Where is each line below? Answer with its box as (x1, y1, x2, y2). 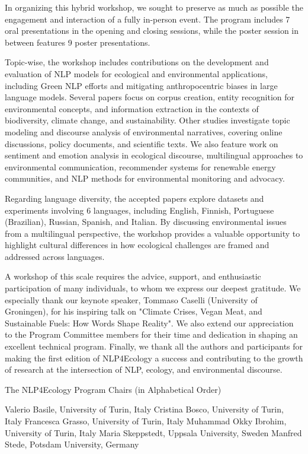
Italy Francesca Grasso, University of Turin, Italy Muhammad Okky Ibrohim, (5, 415, 287, 427)
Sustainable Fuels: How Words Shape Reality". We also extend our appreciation (5, 316, 294, 329)
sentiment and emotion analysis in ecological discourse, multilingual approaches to (5, 149, 303, 161)
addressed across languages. (5, 250, 105, 262)
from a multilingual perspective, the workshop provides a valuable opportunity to (5, 227, 300, 239)
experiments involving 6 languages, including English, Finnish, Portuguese (5, 204, 274, 216)
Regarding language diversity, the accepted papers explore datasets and (5, 192, 264, 204)
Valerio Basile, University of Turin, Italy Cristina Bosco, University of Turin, (5, 403, 284, 415)
